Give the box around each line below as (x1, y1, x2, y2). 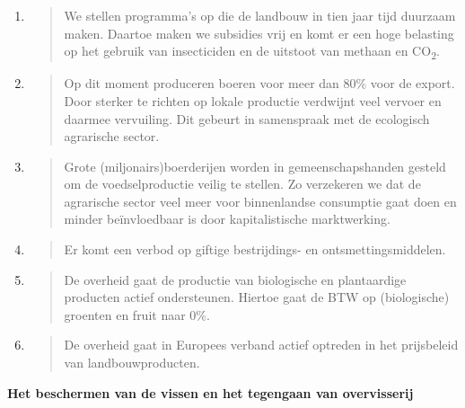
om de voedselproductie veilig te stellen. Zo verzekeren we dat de (64, 174, 421, 193)
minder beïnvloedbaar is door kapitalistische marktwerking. (64, 209, 390, 228)
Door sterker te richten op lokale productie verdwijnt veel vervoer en (64, 91, 442, 110)
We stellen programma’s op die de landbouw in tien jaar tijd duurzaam (64, 6, 456, 24)
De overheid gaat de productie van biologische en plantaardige (64, 270, 407, 288)
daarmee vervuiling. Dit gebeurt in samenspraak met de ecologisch (64, 109, 430, 128)
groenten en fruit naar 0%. (64, 305, 210, 324)
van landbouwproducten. (64, 353, 200, 372)
